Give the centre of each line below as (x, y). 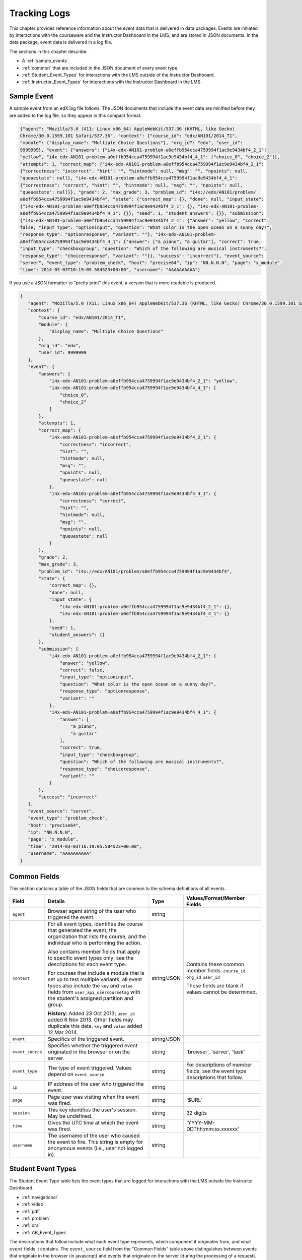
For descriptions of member (219, 1065)
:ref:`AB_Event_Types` (45, 1232)
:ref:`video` (33, 1204)
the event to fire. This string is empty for (96, 1142)
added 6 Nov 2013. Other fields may (91, 1020)
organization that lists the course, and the (97, 936)
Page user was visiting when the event (94, 1097)
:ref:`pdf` (31, 1211)
